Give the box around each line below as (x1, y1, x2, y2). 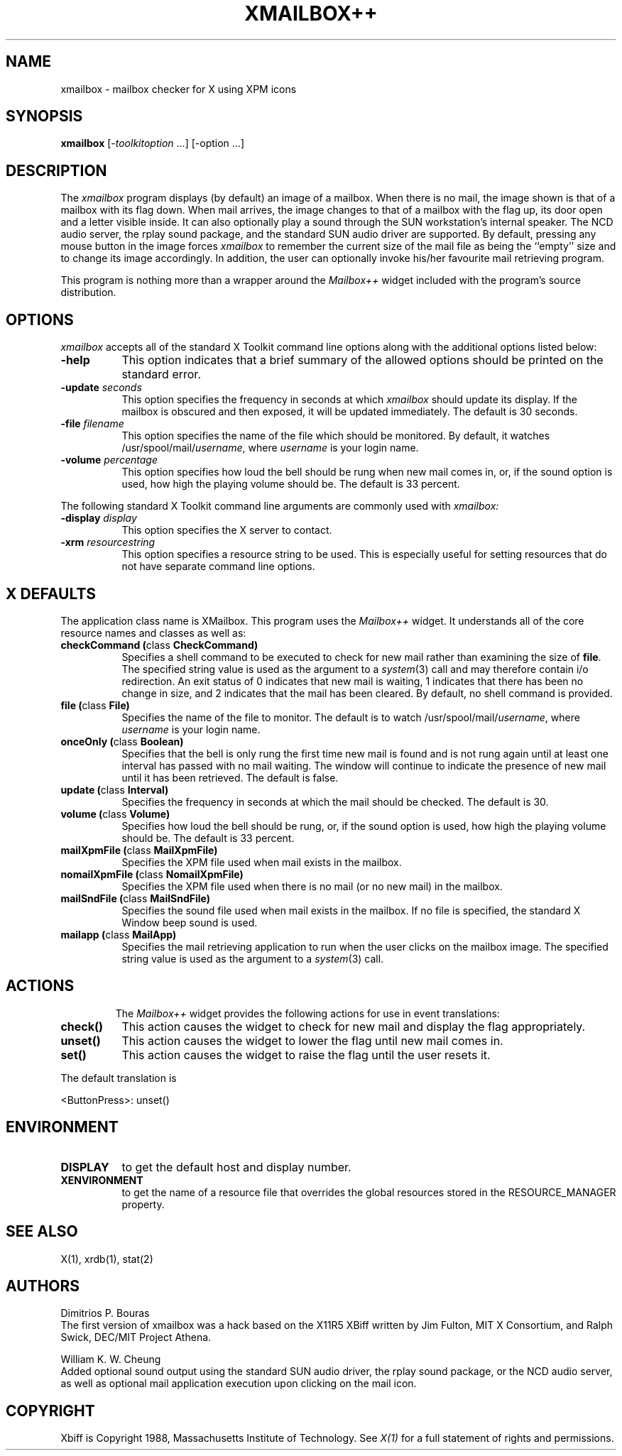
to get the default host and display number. (121, 1159, 351, 1174)
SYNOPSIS (6, 107, 83, 126)
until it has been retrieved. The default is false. (121, 771, 339, 784)
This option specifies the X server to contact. (121, 524, 332, 537)
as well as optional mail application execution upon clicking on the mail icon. (60, 1377, 417, 1390)
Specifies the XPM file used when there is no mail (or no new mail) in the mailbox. (121, 880, 503, 892)
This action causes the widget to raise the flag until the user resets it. (121, 1047, 491, 1062)
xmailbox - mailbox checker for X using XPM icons (60, 82, 297, 95)
